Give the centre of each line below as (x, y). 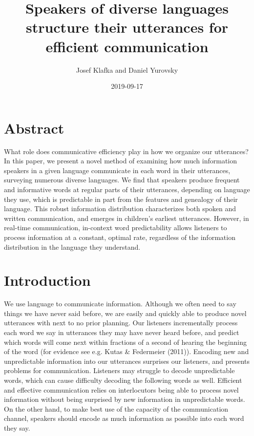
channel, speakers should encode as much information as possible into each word (124, 418)
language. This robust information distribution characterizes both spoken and (120, 208)
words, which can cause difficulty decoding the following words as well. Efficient (123, 380)
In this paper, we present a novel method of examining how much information (121, 161)
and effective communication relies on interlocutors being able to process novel (121, 389)
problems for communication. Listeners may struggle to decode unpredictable (119, 370)
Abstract (34, 128)
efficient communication (127, 46)
